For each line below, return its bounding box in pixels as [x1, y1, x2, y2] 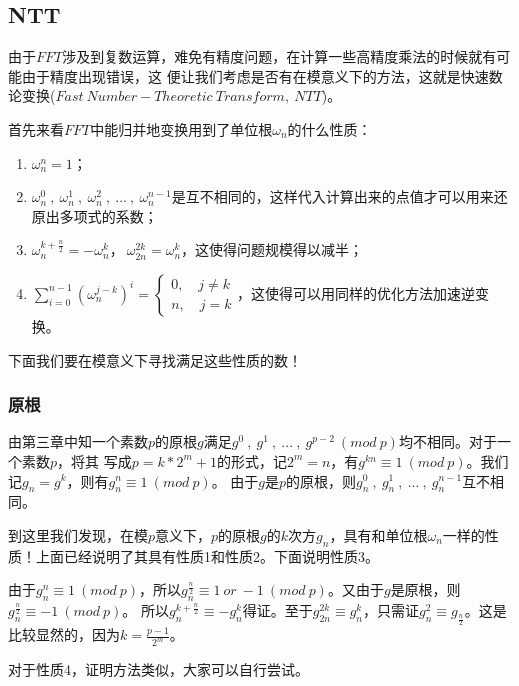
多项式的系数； [59, 205, 158, 226]
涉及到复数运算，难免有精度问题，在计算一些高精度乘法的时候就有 [62, 46, 497, 67]
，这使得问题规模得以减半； [181, 239, 364, 260]
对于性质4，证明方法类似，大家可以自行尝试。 [8, 659, 309, 680]
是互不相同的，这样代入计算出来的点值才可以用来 [171, 186, 494, 207]
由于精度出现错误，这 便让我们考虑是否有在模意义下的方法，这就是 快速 [21, 65, 489, 86]
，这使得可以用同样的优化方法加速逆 [237, 282, 476, 303]
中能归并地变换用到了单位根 [90, 118, 273, 139]
